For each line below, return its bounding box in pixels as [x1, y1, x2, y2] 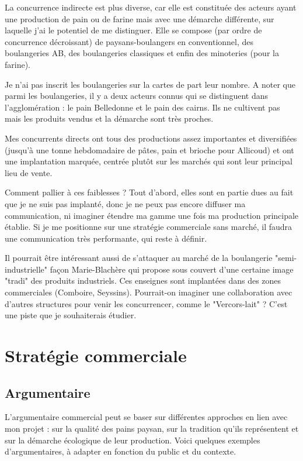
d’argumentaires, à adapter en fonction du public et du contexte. [5, 445, 236, 457]
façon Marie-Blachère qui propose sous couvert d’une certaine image [50, 263, 294, 275]
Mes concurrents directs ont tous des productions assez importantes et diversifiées [5, 132, 297, 144]
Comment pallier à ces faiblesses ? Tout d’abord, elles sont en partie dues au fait [5, 186, 294, 198]
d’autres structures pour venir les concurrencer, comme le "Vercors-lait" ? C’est [5, 297, 288, 309]
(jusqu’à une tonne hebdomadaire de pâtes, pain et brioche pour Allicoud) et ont [5, 143, 294, 156]
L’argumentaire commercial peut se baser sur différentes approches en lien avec [5, 411, 288, 423]
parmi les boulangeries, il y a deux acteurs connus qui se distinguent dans [5, 90, 268, 102]
